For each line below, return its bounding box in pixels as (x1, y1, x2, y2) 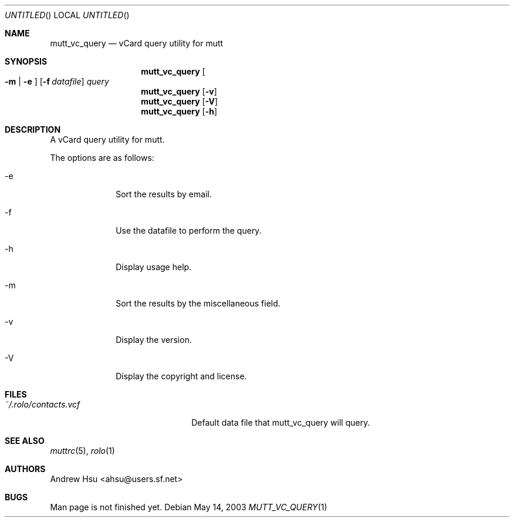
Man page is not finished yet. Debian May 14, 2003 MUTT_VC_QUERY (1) (50, 502, 327, 512)
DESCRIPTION (5, 124, 61, 134)
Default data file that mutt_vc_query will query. (191, 417, 370, 427)
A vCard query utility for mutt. (50, 134, 165, 144)
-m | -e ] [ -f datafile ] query (5, 76, 109, 86)
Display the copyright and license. (116, 371, 247, 381)
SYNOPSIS (5, 56, 48, 66)
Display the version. (116, 335, 192, 345)
